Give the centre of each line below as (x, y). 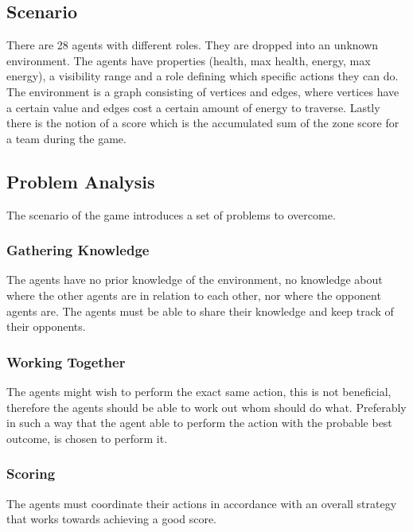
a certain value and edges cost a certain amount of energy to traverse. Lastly (193, 107)
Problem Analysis (81, 181)
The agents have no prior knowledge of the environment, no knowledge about (195, 280)
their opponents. (46, 326)
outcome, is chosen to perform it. (87, 438)
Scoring (31, 474)
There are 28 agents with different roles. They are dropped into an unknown (193, 45)
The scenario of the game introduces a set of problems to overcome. (171, 214)
